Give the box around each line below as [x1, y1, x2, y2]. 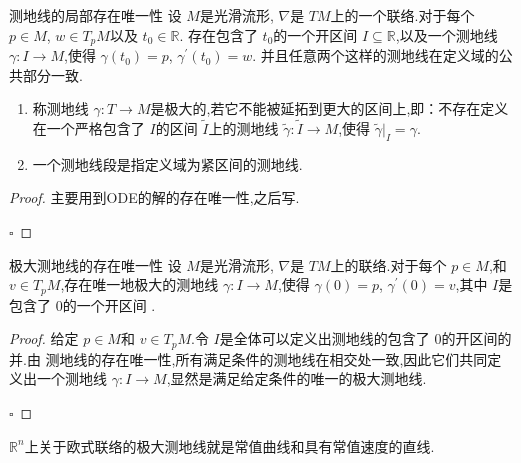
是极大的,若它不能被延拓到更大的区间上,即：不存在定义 [150, 98, 509, 119]
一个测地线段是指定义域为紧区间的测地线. [32, 153, 303, 174]
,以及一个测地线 [395, 24, 498, 45]
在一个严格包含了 [32, 118, 145, 139]
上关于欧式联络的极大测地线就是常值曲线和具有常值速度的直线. [24, 435, 435, 456]
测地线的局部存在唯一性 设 [9, 5, 182, 25]
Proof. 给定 [9, 328, 79, 349]
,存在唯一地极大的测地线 [60, 274, 219, 295]
